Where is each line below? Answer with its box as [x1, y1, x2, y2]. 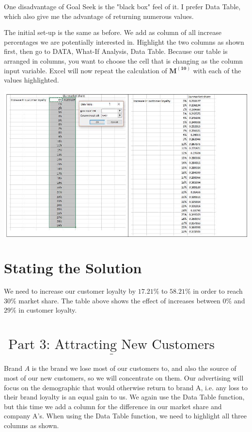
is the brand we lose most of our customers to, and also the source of [31, 363, 236, 373]
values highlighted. [4, 75, 59, 85]
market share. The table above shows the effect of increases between [18, 295, 220, 305]
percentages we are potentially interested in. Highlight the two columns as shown [4, 36, 244, 47]
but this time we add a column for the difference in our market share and [4, 401, 222, 411]
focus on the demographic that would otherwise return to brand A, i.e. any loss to [4, 382, 248, 392]
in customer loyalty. [18, 305, 77, 315]
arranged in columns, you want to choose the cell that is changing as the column [4, 55, 243, 66]
